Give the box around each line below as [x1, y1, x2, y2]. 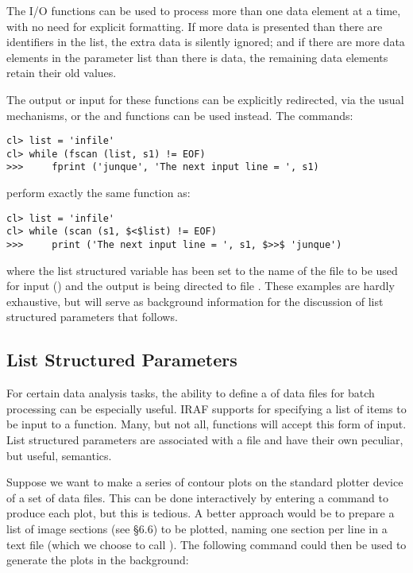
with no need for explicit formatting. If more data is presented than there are [6, 17, 383, 34]
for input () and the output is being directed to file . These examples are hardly [6, 277, 395, 294]
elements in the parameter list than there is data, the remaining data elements [6, 48, 388, 65]
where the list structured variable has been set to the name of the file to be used [6, 261, 398, 278]
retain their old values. [6, 64, 117, 81]
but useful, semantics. [6, 447, 112, 463]
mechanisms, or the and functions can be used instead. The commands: [6, 106, 353, 123]
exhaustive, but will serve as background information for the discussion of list [6, 292, 384, 309]
